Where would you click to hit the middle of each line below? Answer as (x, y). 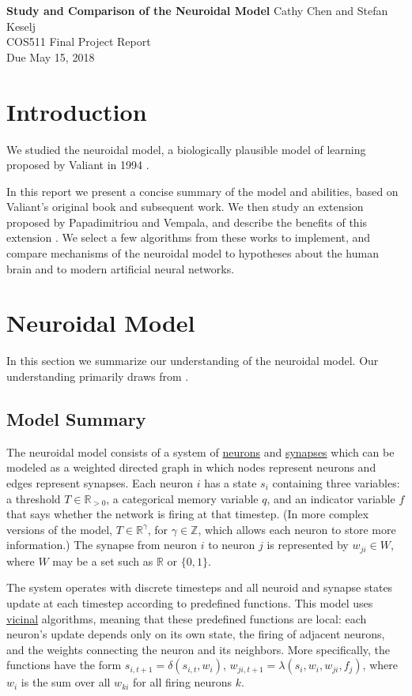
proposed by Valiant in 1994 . (78, 165)
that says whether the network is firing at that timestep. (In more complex (188, 514)
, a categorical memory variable (182, 498)
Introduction (77, 111)
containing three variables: (336, 482)
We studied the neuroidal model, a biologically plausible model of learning (186, 149)
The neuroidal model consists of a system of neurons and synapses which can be (200, 451)
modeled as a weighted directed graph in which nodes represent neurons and (191, 467)
